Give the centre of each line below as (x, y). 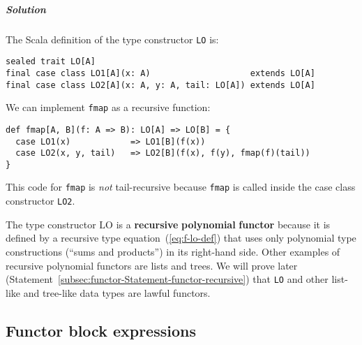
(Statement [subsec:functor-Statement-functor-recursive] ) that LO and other (167, 279)
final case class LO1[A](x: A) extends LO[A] (160, 73)
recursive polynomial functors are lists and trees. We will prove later (152, 265)
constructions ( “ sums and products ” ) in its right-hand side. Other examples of (173, 251)
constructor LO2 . (40, 201)
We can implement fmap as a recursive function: (108, 107)
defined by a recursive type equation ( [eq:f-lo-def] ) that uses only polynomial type (181, 238)
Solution (26, 9)
